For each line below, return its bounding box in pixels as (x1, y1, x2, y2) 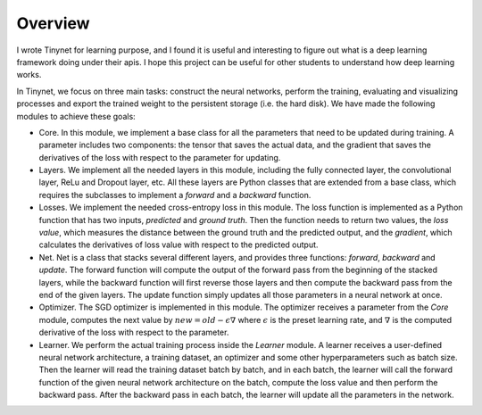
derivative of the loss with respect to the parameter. (38, 327, 229, 338)
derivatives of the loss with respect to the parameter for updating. (38, 152, 281, 162)
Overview (16, 13, 90, 33)
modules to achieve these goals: (16, 111, 136, 121)
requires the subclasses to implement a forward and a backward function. (38, 189, 312, 200)
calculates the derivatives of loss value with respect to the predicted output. (38, 239, 319, 250)
